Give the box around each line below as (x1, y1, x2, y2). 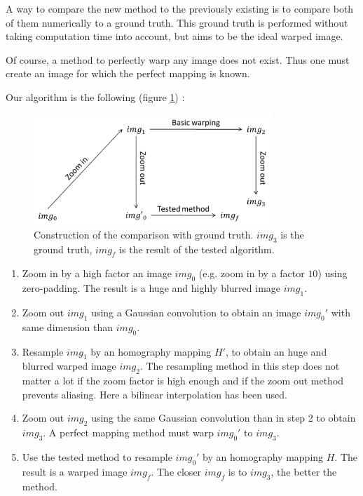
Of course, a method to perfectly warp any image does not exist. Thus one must (6, 52, 350, 67)
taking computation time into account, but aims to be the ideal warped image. (6, 29, 343, 43)
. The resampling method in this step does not (139, 358, 340, 373)
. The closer (151, 464, 202, 478)
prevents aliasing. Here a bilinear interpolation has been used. (22, 387, 287, 401)
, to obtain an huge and (225, 344, 327, 358)
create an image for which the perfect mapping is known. (6, 66, 250, 81)
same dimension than (22, 319, 114, 334)
